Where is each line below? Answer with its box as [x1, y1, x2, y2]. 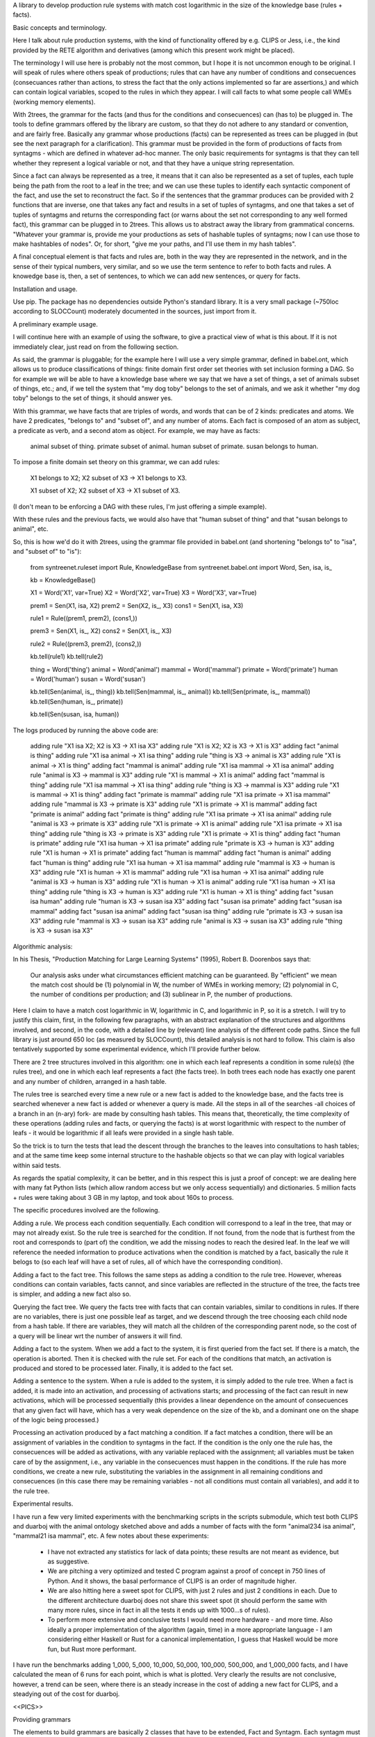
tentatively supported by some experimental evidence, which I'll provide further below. [12, 1045, 260, 1053]
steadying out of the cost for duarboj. [12, 1690, 120, 1698]
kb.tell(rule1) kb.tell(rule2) [30, 652, 103, 661]
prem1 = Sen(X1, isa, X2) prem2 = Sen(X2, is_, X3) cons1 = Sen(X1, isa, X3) [30, 601, 244, 609]
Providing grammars [12, 1715, 71, 1723]
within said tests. [12, 1161, 62, 1169]
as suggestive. [47, 1557, 90, 1566]
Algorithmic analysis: [12, 942, 73, 950]
